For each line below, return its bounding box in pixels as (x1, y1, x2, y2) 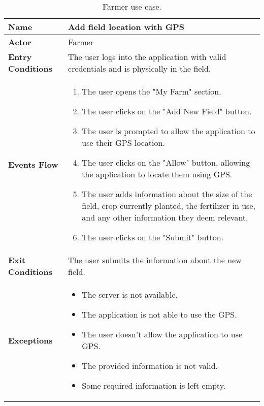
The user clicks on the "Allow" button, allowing (82, 157, 250, 168)
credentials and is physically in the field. (68, 63, 211, 74)
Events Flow (8, 158, 58, 170)
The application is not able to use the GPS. (82, 308, 237, 320)
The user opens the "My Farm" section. (82, 85, 221, 97)
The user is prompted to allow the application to (82, 125, 255, 137)
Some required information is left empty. (82, 380, 226, 391)
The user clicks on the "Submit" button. (82, 231, 224, 243)
